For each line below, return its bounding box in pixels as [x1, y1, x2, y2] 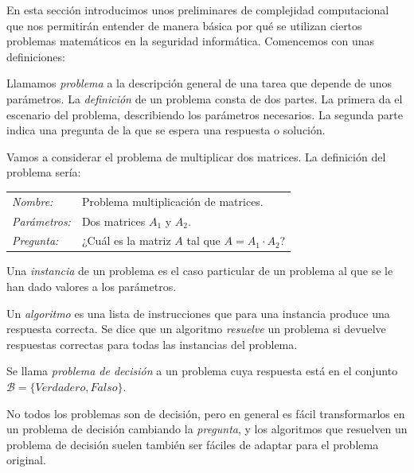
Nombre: [12, 192, 53, 209]
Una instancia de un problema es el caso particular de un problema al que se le [6, 262, 393, 279]
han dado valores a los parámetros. [6, 278, 177, 295]
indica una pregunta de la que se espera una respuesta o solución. [6, 122, 326, 138]
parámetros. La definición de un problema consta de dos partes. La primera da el [6, 90, 403, 107]
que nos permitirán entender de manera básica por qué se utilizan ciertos [6, 17, 362, 33]
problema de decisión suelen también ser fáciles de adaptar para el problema [6, 436, 379, 452]
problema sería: [6, 164, 81, 180]
